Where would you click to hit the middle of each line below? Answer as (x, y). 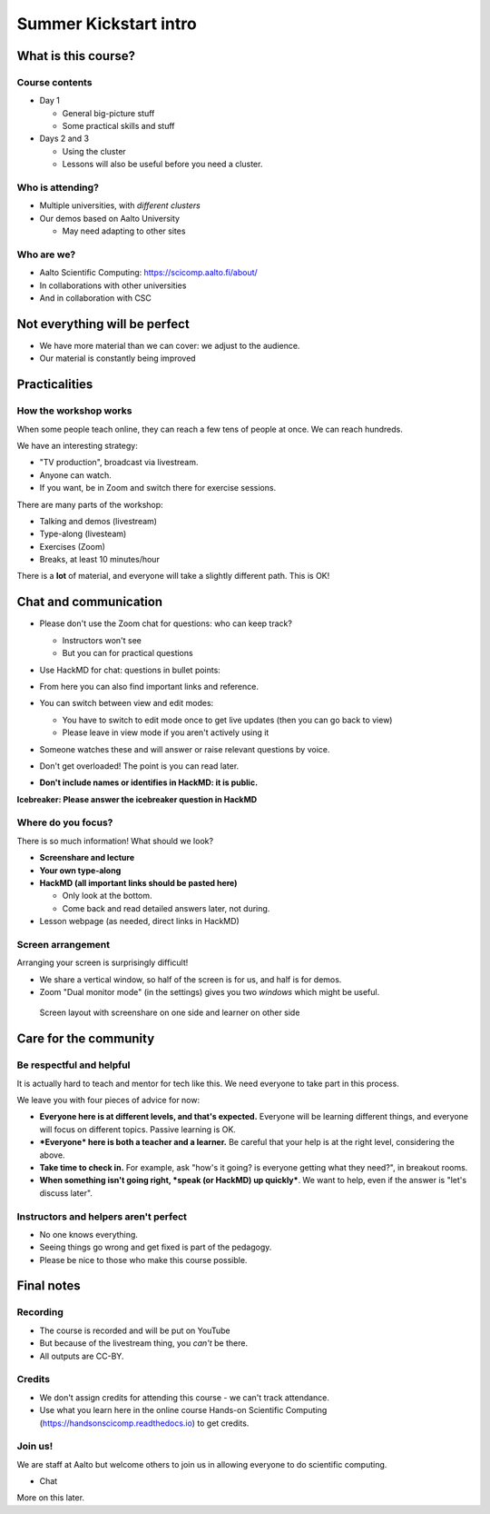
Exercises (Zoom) (73, 546)
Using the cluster (94, 151)
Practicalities (55, 385)
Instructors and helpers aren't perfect (102, 1216)
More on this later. (51, 1498)
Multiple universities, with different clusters (120, 205)
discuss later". (66, 1193)
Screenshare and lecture (87, 858)
